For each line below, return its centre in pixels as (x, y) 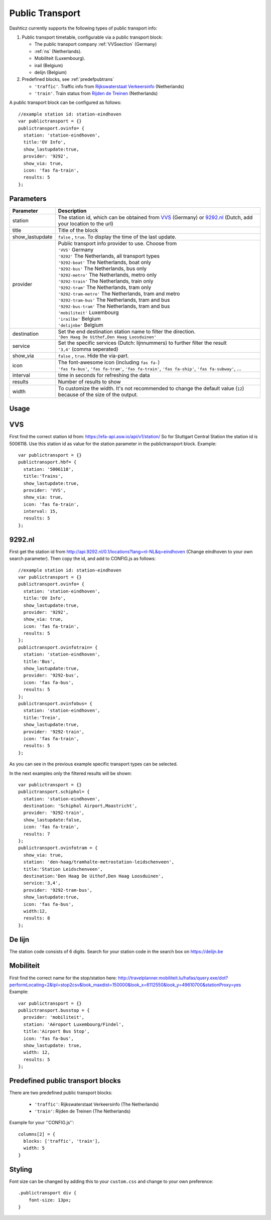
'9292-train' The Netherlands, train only (106, 281)
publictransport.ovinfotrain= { (58, 647)
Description (72, 211)
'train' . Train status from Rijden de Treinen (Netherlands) (96, 93)
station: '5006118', (49, 469)
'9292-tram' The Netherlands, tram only (105, 287)
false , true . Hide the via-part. (93, 355)
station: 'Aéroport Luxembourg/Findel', (74, 1024)
